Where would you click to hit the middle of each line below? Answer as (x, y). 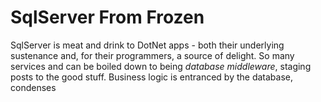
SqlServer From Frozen (107, 17)
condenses (33, 87)
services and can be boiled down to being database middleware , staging (161, 66)
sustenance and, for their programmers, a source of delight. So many (152, 55)
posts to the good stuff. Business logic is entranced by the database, (152, 77)
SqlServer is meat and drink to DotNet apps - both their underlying (147, 45)
